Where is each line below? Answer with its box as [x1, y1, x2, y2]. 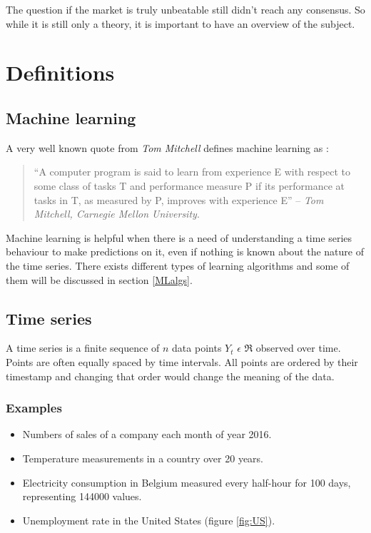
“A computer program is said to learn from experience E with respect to [34, 164, 351, 179]
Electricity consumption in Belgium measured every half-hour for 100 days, [22, 474, 351, 489]
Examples [6, 399, 62, 417]
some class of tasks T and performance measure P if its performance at [34, 178, 345, 193]
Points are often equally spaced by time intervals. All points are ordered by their [6, 354, 358, 369]
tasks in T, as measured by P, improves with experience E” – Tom [34, 192, 324, 207]
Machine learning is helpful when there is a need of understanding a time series [6, 230, 352, 245]
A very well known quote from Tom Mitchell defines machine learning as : [6, 140, 329, 155]
